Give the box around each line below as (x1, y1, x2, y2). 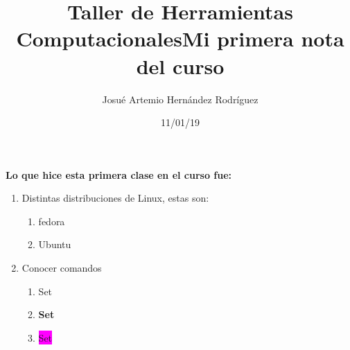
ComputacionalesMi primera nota (16, 24, 344, 53)
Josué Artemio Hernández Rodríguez (102, 91, 259, 106)
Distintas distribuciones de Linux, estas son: (21, 191, 209, 205)
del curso (136, 51, 225, 80)
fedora (38, 213, 65, 228)
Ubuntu (38, 237, 71, 252)
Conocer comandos (21, 261, 102, 275)
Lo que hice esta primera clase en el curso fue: (6, 167, 232, 182)
